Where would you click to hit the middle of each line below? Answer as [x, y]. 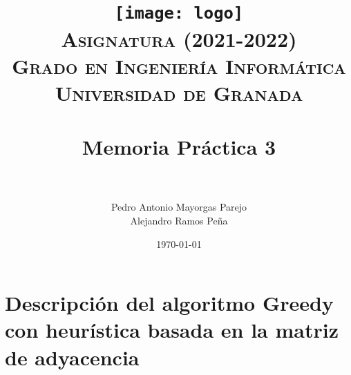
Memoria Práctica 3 [179, 147]
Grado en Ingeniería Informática [179, 65]
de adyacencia [72, 357]
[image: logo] [179, 13]
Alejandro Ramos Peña [179, 220]
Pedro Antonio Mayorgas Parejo [179, 207]
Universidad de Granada [179, 92]
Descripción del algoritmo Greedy [169, 303]
